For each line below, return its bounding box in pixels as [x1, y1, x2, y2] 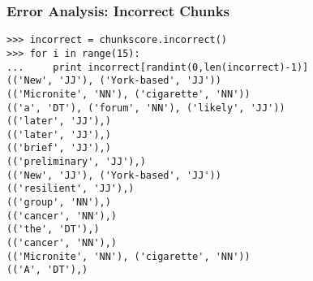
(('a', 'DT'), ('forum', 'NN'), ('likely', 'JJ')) [6, 102, 285, 114]
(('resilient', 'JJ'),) [6, 183, 135, 195]
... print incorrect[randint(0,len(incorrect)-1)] [6, 61, 309, 73]
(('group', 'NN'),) [6, 197, 111, 209]
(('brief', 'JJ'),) [6, 142, 111, 154]
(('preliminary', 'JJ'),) [6, 156, 146, 168]
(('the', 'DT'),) [6, 223, 100, 236]
